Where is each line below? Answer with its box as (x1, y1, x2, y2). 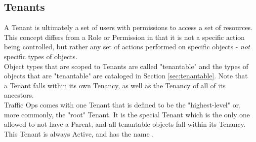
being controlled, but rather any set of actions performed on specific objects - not (4, 41, 250, 52)
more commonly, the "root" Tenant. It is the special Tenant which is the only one (4, 109, 250, 119)
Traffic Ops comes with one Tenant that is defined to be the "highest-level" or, (4, 99, 241, 109)
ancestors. (4, 90, 34, 100)
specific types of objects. (4, 51, 78, 61)
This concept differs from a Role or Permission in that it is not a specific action (4, 32, 245, 42)
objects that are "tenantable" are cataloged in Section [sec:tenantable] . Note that (4, 71, 248, 81)
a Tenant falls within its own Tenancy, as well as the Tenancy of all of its (4, 80, 226, 90)
